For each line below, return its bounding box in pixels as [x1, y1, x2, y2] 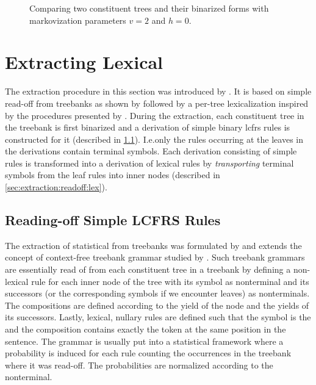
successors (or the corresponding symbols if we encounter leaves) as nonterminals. [5, 287, 310, 300]
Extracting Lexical [5, 49, 163, 74]
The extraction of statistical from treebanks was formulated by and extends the [5, 239, 302, 251]
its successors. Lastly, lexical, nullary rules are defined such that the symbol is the [5, 311, 311, 323]
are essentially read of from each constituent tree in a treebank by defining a [5, 263, 291, 276]
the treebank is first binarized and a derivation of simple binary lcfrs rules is [5, 121, 290, 134]
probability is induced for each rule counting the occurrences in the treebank [5, 347, 292, 359]
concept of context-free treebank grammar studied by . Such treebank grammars [5, 251, 305, 264]
